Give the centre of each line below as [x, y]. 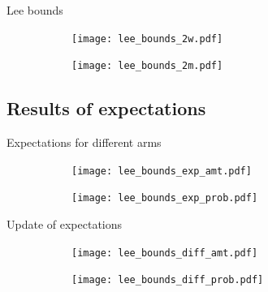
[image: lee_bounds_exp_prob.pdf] [165, 198]
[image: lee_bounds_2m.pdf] [147, 66]
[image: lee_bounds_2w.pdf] [147, 39]
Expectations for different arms [84, 142]
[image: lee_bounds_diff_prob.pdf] [168, 280]
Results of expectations [106, 108]
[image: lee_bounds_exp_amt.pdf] [162, 171]
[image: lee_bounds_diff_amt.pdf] [165, 253]
